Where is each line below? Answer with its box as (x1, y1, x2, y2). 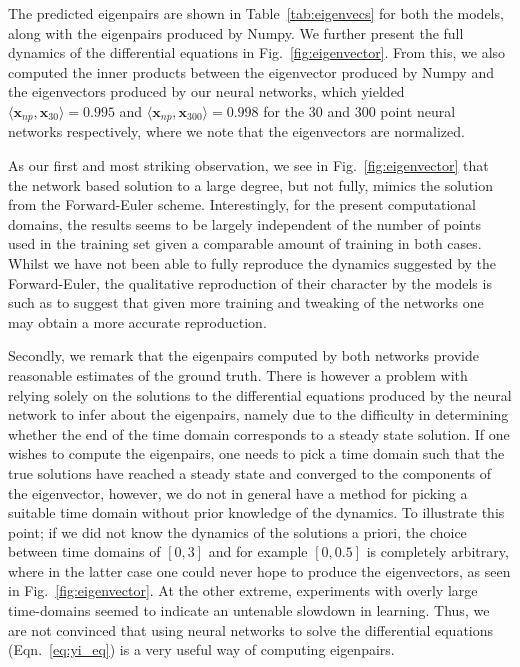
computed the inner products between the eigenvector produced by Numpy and (8, 61, 494, 82)
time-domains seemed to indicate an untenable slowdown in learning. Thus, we (8, 600, 490, 621)
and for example (208, 541, 308, 562)
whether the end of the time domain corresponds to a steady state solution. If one (8, 423, 510, 444)
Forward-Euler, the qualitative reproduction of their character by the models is (8, 272, 492, 293)
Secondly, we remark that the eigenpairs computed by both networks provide (8, 345, 479, 366)
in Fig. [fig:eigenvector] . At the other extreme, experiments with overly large (8, 580, 478, 601)
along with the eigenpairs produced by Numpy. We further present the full (8, 22, 464, 43)
